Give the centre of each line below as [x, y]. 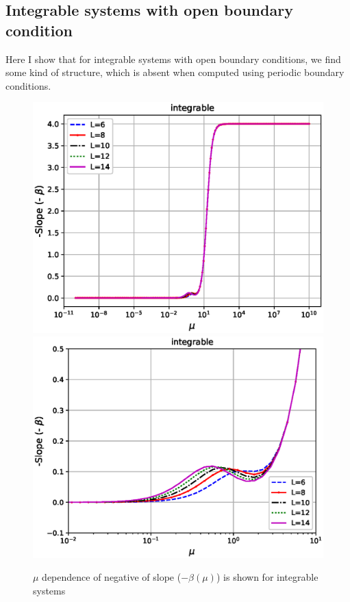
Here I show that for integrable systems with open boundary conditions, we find [173, 59]
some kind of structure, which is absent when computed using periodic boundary [175, 72]
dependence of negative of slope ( [112, 577]
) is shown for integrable [267, 577]
